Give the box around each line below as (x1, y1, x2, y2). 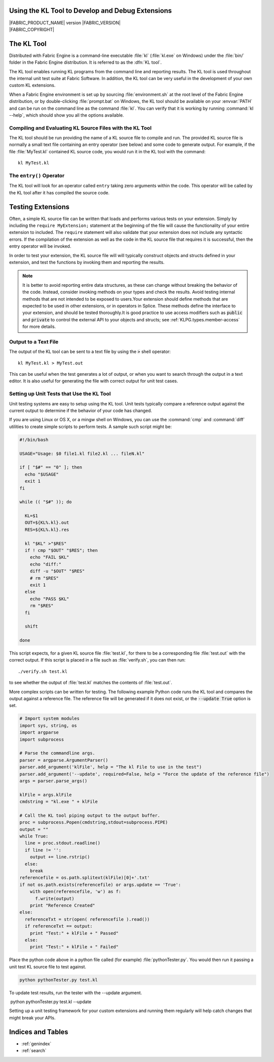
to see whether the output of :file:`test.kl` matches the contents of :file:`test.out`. (9, 680, 172, 686)
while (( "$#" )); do (19, 499, 72, 505)
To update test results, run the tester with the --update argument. (9, 989, 142, 996)
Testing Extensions (9, 203, 70, 211)
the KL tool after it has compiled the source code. (9, 189, 110, 195)
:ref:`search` (21, 1048, 47, 1054)
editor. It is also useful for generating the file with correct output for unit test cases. (9, 378, 178, 384)
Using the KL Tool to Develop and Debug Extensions (9, 6, 172, 15)
